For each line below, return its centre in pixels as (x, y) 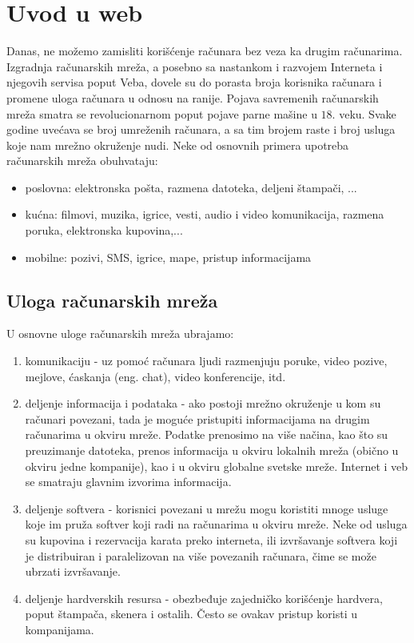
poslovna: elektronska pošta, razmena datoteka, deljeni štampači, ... (191, 187)
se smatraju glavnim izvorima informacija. (128, 482)
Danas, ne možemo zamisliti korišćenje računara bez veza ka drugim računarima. (205, 51)
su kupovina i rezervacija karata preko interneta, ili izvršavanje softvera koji (211, 539)
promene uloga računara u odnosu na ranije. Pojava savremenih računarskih (193, 97)
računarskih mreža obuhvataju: (82, 161)
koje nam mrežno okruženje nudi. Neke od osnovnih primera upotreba (178, 145)
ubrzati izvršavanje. (73, 571)
